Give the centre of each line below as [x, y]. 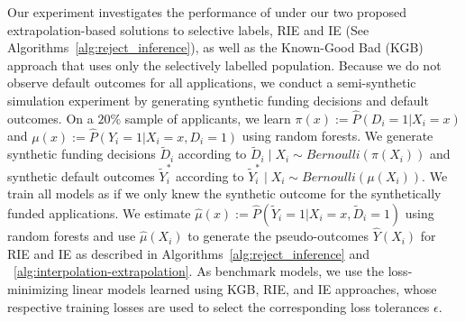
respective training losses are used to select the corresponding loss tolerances [219, 306]
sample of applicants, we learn [208, 118]
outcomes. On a [50, 118]
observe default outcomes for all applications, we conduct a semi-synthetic [212, 83]
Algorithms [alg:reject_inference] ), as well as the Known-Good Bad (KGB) [215, 47]
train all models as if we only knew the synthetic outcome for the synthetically [224, 193]
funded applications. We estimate [99, 212]
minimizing [38, 288]
